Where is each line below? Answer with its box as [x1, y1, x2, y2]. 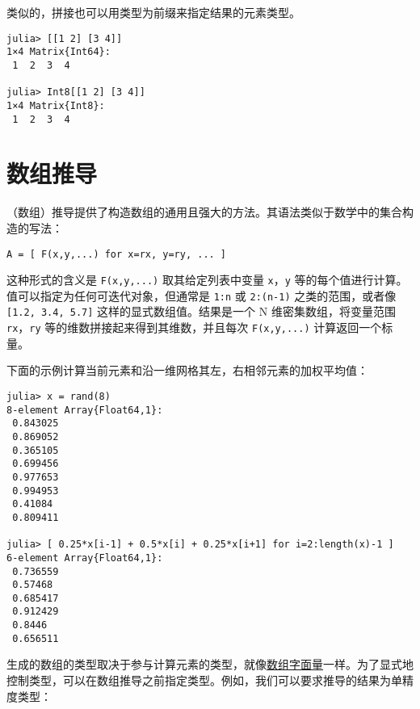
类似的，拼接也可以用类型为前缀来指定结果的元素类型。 [6, 4, 300, 20]
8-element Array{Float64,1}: [6, 404, 163, 416]
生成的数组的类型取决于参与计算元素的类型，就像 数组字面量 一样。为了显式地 [6, 656, 414, 673]
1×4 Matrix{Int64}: [6, 46, 111, 58]
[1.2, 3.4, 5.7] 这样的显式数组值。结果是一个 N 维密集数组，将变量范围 [6, 303, 396, 320]
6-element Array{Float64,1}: [6, 552, 163, 564]
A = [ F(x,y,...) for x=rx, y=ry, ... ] [6, 248, 227, 260]
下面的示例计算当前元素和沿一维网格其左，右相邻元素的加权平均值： [6, 362, 368, 379]
